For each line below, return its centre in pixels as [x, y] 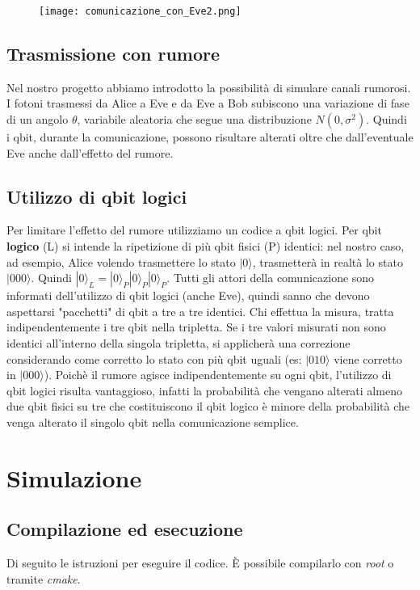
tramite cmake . [44, 578]
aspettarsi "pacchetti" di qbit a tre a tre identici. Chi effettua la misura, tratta [200, 311]
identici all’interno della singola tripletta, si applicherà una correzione [178, 343]
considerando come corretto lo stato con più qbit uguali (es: [154, 358]
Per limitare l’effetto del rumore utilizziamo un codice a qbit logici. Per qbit [194, 230]
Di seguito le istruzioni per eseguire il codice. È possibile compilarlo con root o [200, 563]
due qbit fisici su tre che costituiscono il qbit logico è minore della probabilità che [208, 406]
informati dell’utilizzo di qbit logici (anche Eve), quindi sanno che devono [188, 295]
